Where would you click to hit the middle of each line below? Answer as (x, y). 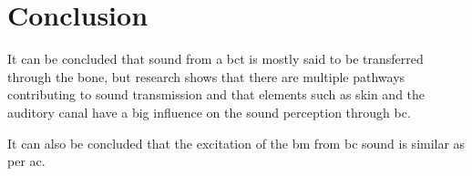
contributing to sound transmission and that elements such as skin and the (216, 94)
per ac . (26, 161)
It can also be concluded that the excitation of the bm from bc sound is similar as (236, 143)
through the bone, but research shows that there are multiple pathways (206, 76)
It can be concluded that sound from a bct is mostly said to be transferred (215, 59)
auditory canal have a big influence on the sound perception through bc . (209, 112)
